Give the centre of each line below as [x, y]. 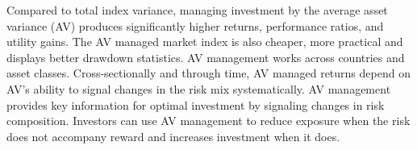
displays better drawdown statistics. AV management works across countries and [206, 57]
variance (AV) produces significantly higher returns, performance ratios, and [195, 25]
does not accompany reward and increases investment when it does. [173, 136]
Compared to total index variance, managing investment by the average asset [197, 10]
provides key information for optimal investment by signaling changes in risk [196, 104]
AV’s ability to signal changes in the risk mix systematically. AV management [199, 88]
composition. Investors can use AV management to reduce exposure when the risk [208, 121]
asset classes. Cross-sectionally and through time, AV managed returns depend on [208, 73]
